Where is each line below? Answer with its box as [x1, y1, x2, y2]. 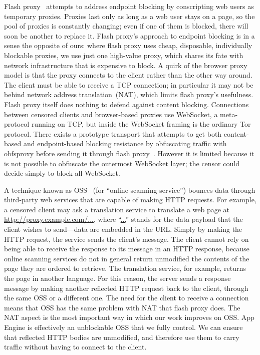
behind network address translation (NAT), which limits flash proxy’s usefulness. [4, 89, 253, 100]
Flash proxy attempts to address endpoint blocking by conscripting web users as [4, 1, 254, 11]
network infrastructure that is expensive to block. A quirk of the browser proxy [4, 60, 247, 70]
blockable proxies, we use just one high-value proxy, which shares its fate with [4, 50, 243, 60]
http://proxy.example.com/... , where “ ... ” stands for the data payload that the [4, 214, 243, 224]
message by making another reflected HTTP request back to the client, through [4, 282, 248, 293]
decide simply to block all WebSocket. [4, 168, 120, 178]
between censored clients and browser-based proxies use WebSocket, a [4, 109, 218, 119]
